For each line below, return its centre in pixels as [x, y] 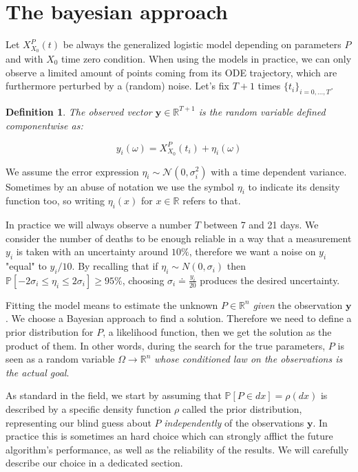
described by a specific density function [88, 409]
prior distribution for [50, 332]
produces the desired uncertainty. [270, 280]
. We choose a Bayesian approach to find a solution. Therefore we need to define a [179, 318]
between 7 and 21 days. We [261, 225]
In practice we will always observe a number [99, 225]
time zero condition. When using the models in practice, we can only [207, 58]
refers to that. [212, 201]
